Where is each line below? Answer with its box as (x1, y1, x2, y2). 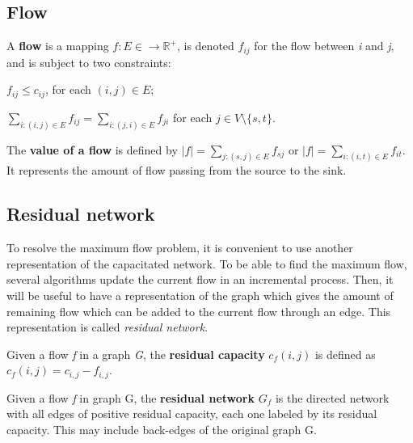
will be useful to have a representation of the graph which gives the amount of (6, 287, 394, 303)
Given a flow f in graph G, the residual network (6, 389, 255, 406)
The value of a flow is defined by (6, 141, 178, 158)
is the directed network (275, 389, 390, 406)
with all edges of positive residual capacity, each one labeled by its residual (6, 405, 377, 422)
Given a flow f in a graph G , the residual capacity (6, 345, 265, 362)
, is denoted (176, 37, 234, 54)
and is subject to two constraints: (6, 53, 171, 70)
